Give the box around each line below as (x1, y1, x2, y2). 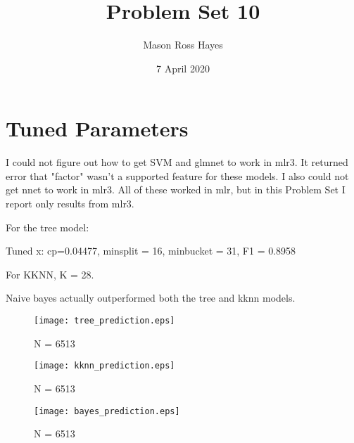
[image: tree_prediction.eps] (34, 316, 175, 326)
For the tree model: (6, 219, 89, 234)
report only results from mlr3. (6, 196, 134, 211)
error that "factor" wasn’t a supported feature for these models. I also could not (6, 168, 349, 183)
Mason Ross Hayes (143, 37, 223, 52)
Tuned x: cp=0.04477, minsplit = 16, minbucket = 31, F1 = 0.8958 (6, 243, 296, 258)
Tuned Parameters (6, 114, 189, 143)
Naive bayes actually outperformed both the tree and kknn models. (6, 290, 296, 305)
